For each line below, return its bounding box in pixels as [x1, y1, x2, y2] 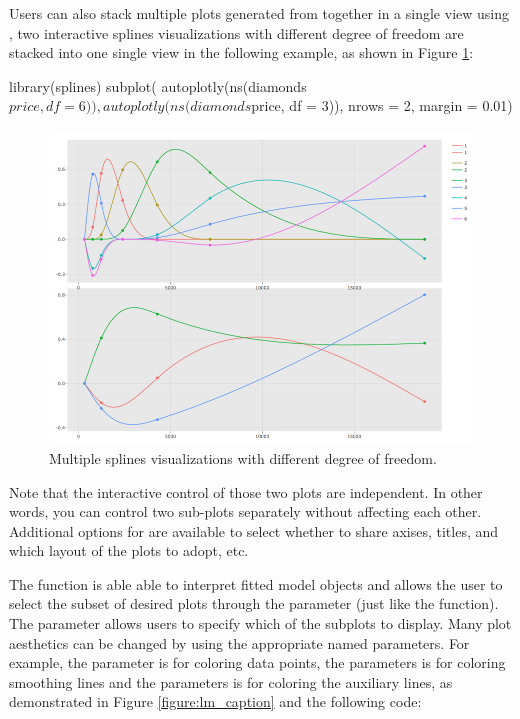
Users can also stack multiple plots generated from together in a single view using [9, 3, 509, 23]
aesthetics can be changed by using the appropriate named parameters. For [9, 632, 470, 653]
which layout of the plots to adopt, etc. [9, 540, 249, 561]
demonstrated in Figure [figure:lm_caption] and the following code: [9, 691, 422, 712]
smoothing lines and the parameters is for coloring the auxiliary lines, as [9, 671, 453, 692]
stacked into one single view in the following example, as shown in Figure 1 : [9, 42, 474, 63]
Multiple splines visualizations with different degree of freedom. [49, 447, 437, 468]
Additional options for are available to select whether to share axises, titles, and [9, 520, 499, 541]
